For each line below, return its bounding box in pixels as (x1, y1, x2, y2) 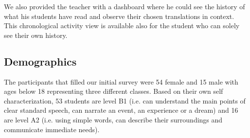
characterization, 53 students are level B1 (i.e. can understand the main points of (4, 95, 246, 105)
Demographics (4, 53, 77, 69)
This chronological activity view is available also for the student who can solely (4, 20, 240, 31)
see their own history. (4, 30, 68, 40)
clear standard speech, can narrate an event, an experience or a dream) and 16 (4, 105, 238, 115)
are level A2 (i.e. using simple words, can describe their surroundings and (4, 114, 223, 124)
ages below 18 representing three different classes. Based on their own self (4, 86, 223, 96)
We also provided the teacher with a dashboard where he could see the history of (4, 1, 245, 11)
